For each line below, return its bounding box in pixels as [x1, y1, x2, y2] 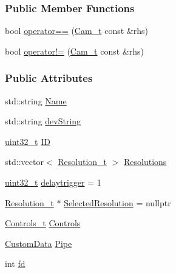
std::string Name [5, 94, 67, 107]
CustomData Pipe [5, 237, 72, 249]
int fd [5, 257, 25, 270]
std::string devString [5, 115, 81, 127]
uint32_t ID [5, 135, 50, 147]
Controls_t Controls [5, 217, 81, 229]
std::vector [5, 155, 44, 168]
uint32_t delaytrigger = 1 [5, 176, 101, 188]
